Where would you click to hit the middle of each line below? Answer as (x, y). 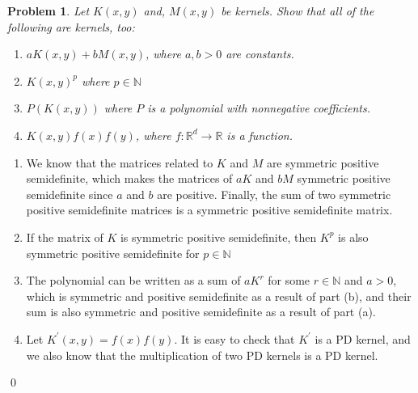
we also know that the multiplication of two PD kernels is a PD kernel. (202, 355)
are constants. (260, 54)
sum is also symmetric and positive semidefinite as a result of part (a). (201, 312)
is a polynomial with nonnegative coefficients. (259, 108)
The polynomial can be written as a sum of (133, 280)
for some (289, 280)
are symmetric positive (323, 162)
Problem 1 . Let (49, 11)
